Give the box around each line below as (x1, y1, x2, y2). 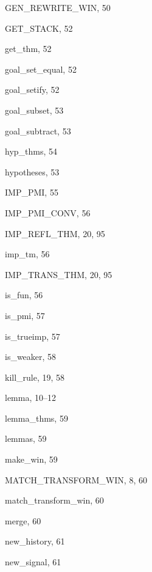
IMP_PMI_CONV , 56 (5, 206, 91, 219)
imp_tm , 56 (5, 248, 50, 260)
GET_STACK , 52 (5, 21, 73, 34)
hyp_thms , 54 (5, 145, 58, 158)
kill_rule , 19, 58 (5, 370, 65, 383)
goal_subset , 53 (5, 103, 64, 116)
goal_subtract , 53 (5, 124, 71, 137)
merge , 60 (5, 514, 41, 527)
